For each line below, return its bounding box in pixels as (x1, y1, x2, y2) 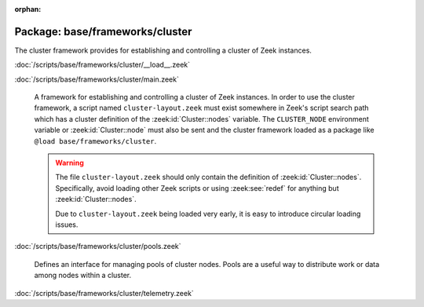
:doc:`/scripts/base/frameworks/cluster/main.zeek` (14, 75, 180, 84)
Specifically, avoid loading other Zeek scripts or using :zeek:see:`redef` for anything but (55, 183, 339, 192)
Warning (55, 158, 84, 168)
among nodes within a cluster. (34, 271, 132, 280)
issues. (55, 220, 79, 229)
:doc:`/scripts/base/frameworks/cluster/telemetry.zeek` (14, 288, 194, 298)
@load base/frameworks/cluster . (34, 136, 157, 145)
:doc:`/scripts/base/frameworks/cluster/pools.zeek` (14, 242, 181, 251)
